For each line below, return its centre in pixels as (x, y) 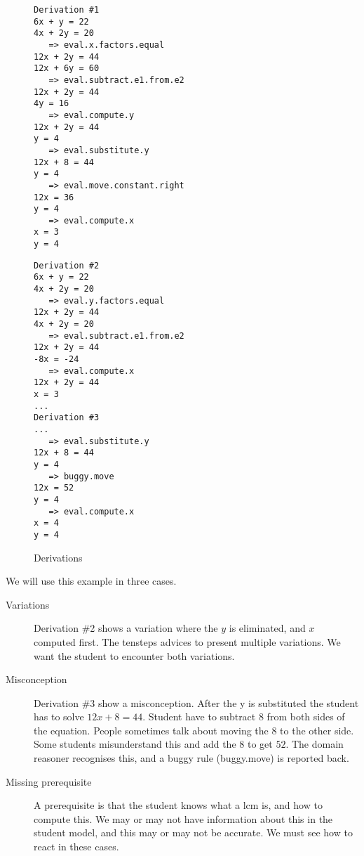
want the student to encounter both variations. (134, 655)
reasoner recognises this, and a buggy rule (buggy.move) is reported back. (191, 758)
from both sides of (306, 716)
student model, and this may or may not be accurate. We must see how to (193, 832)
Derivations (58, 557)
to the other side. (317, 730)
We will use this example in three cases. (91, 581)
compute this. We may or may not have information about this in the (183, 818)
